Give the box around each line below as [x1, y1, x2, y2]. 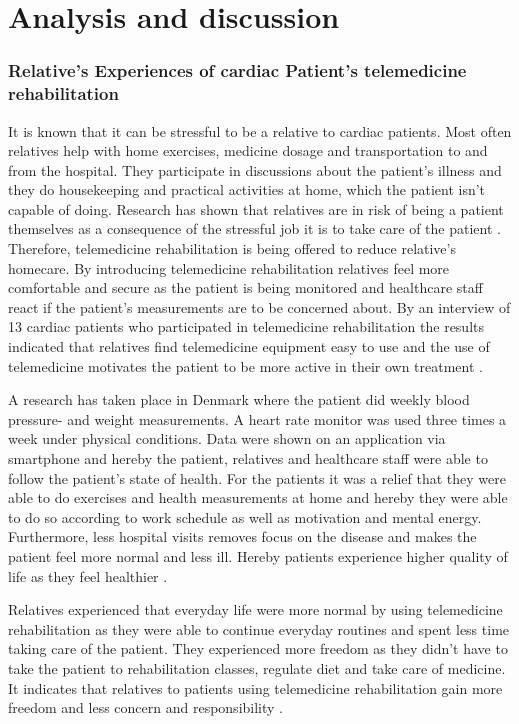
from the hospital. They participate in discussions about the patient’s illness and [8, 159, 502, 180]
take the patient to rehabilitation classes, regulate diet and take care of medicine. [8, 657, 506, 678]
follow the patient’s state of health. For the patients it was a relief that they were [8, 467, 506, 488]
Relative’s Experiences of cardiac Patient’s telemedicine [8, 58, 467, 83]
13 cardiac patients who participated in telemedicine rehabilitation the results [8, 316, 485, 337]
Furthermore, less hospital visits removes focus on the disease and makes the [8, 526, 477, 547]
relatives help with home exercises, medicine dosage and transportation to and [8, 140, 488, 161]
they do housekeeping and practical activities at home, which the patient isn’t [8, 179, 486, 200]
